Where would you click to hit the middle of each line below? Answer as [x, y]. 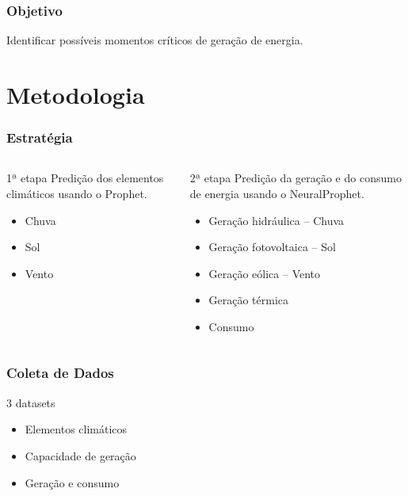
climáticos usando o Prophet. [77, 193]
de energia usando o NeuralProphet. [277, 193]
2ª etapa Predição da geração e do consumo [296, 178]
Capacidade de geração [80, 455]
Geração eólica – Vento [265, 273]
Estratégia [40, 137]
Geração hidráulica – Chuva [276, 220]
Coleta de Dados [60, 373]
